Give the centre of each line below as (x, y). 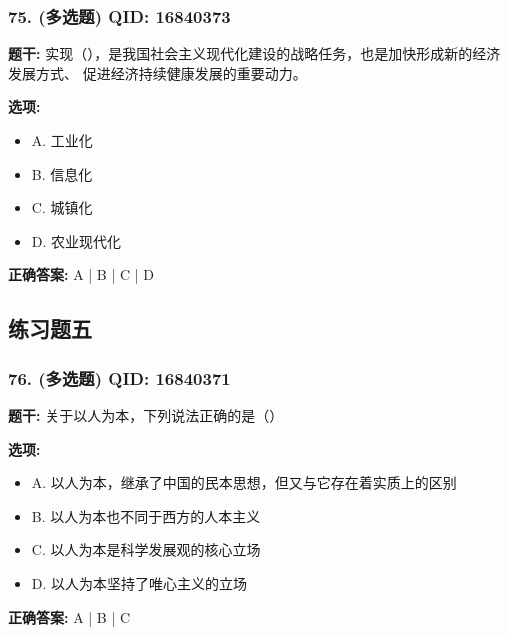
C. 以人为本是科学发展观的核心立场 (146, 549)
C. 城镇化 (62, 207)
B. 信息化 (62, 173)
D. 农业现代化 (76, 240)
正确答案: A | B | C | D (81, 274)
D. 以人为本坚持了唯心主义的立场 (139, 582)
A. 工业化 (62, 140)
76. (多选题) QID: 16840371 (119, 377)
